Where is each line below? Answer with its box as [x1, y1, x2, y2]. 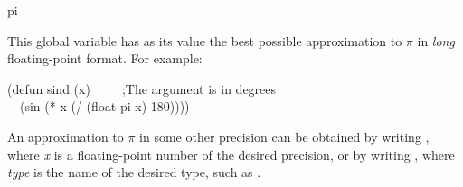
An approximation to [7, 126, 124, 145]
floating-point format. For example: [7, 49, 203, 68]
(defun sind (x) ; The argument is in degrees [7, 79, 277, 98]
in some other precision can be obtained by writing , [139, 126, 430, 145]
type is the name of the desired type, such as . [7, 163, 261, 182]
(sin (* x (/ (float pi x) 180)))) [19, 97, 190, 116]
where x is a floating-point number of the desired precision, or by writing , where [7, 145, 455, 164]
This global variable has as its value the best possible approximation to [7, 31, 402, 50]
